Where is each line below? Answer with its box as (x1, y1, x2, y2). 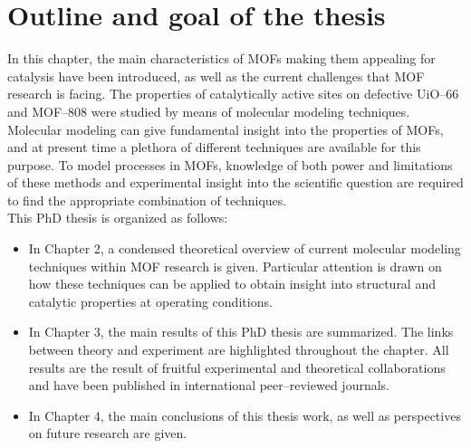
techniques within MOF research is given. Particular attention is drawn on (28, 256, 442, 275)
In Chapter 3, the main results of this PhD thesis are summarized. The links (28, 322, 454, 341)
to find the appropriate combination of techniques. (7, 190, 287, 209)
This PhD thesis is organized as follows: (7, 208, 228, 227)
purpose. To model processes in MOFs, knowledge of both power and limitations (7, 155, 453, 174)
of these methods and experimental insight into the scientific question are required (7, 173, 464, 192)
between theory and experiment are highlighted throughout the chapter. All (28, 340, 449, 359)
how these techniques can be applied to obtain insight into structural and (28, 274, 436, 293)
